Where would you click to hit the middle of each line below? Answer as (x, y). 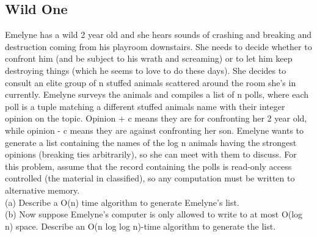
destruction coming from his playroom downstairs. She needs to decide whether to (158, 46)
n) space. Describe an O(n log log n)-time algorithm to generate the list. (140, 226)
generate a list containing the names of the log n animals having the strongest (151, 142)
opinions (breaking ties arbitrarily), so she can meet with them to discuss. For (151, 154)
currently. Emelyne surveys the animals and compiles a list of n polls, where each (157, 94)
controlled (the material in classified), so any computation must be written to (150, 178)
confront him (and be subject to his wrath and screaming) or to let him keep (149, 58)
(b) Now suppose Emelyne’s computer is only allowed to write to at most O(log (154, 214)
